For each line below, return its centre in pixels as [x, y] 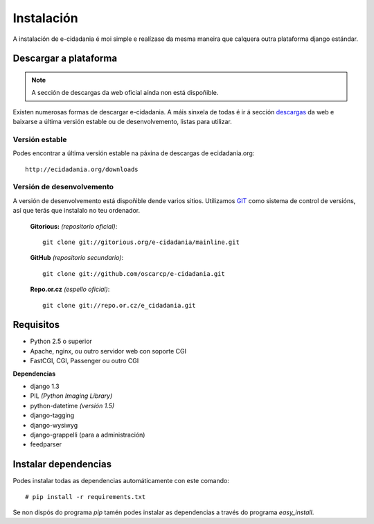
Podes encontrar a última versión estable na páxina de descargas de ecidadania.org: [134, 153]
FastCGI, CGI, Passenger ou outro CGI [84, 361]
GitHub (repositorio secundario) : [77, 258]
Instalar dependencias [62, 464]
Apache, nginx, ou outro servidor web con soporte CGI [108, 351]
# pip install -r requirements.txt [86, 497]
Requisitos [36, 325]
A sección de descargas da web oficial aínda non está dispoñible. [125, 93]
